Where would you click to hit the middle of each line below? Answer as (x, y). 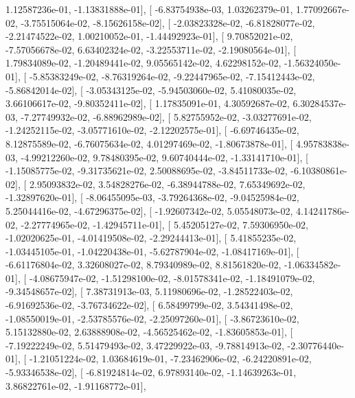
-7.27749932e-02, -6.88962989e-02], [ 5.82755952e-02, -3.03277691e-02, (166, 116)
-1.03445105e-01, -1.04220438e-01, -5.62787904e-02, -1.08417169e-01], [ (152, 251)
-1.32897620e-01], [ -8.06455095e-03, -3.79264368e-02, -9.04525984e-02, (152, 197)
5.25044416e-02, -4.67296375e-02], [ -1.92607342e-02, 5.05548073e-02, (149, 210)
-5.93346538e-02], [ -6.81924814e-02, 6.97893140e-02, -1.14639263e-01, (151, 372)
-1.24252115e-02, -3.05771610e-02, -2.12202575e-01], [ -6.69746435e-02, (152, 130)
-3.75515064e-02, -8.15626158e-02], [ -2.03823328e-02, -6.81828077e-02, (168, 22)
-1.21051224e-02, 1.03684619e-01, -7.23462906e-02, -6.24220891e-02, (170, 359)
